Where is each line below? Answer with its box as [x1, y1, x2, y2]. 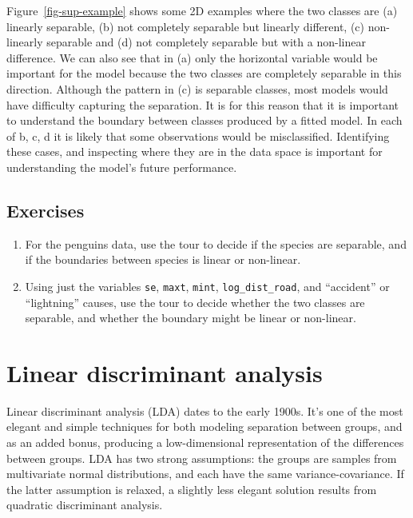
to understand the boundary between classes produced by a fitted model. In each [6, 112, 403, 129]
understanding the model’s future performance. [6, 158, 237, 175]
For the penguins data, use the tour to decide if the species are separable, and [25, 235, 407, 252]
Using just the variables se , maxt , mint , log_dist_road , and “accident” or [25, 277, 390, 294]
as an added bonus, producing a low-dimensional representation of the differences [6, 434, 404, 451]
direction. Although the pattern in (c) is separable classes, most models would [6, 80, 388, 97]
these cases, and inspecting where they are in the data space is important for [6, 143, 383, 160]
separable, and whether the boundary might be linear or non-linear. [25, 309, 356, 326]
